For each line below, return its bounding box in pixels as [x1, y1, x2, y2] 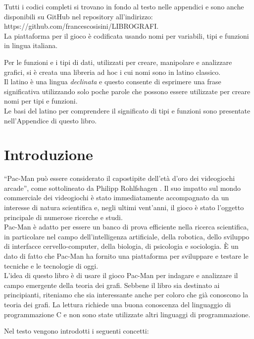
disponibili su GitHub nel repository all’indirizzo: [4, 11, 153, 21]
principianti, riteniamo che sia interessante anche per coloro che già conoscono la [4, 289, 249, 300]
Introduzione [4, 144, 93, 165]
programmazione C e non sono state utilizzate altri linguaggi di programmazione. [4, 309, 251, 319]
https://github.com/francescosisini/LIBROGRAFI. [4, 21, 159, 31]
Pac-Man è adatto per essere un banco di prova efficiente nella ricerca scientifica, [4, 222, 249, 232]
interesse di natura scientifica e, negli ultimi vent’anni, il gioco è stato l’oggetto [4, 202, 244, 213]
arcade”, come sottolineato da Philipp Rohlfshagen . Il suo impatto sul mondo [4, 182, 241, 193]
